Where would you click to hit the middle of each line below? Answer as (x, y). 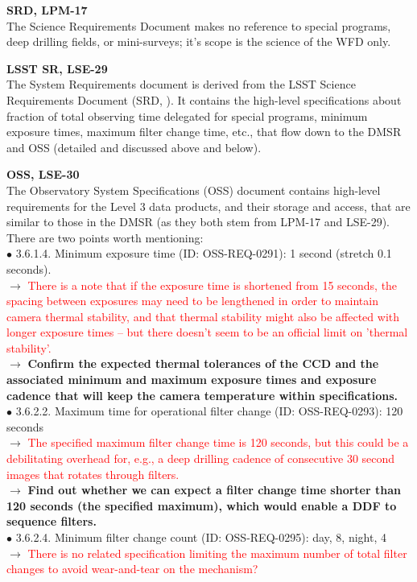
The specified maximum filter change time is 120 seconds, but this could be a (218, 442)
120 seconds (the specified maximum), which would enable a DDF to (202, 505)
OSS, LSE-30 (43, 174)
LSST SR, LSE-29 (57, 68)
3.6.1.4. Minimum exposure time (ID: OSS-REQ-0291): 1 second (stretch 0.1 (204, 253)
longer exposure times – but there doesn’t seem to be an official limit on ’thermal (207, 332)
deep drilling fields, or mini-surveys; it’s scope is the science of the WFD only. (199, 41)
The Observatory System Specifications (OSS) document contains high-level (194, 190)
